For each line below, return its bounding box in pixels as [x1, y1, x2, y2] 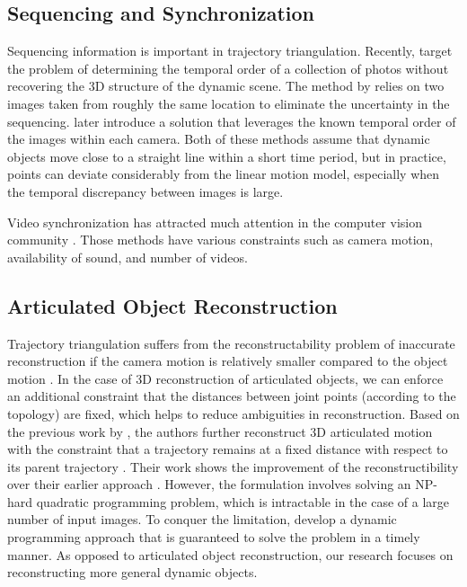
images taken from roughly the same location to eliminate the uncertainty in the [7, 93, 450, 112]
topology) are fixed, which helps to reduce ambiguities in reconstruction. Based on [7, 404, 460, 422]
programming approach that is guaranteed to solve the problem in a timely [7, 528, 420, 547]
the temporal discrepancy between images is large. [7, 182, 284, 200]
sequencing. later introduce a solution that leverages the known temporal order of [7, 111, 456, 130]
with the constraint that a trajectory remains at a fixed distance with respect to [7, 440, 448, 458]
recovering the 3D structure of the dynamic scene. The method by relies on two [7, 76, 445, 95]
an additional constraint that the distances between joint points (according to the [7, 387, 456, 405]
